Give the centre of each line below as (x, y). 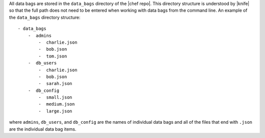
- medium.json (57, 104)
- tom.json (53, 56)
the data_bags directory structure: (45, 17)
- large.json (55, 111)
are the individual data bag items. (43, 129)
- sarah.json (55, 84)
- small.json (55, 97)
